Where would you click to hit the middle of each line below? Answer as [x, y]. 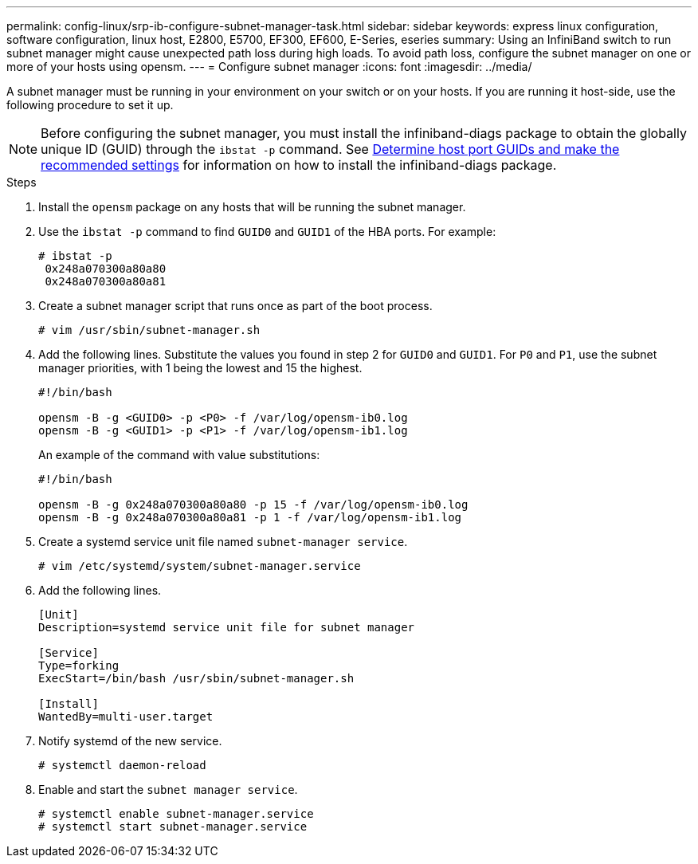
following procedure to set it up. [90, 105]
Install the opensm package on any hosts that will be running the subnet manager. [252, 207]
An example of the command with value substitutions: [179, 455]
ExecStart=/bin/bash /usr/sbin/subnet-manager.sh [196, 678]
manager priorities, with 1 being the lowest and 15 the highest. [200, 368]
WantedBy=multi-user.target [126, 717]
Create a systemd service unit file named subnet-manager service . [223, 542]
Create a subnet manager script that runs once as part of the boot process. [235, 306]
